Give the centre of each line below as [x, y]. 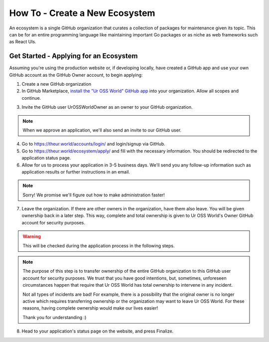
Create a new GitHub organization [57, 84]
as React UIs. [23, 42]
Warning [32, 236]
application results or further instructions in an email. [76, 171]
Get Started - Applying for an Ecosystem [73, 56]
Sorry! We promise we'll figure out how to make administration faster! [94, 195]
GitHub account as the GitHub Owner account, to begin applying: [76, 75]
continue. [31, 98]
